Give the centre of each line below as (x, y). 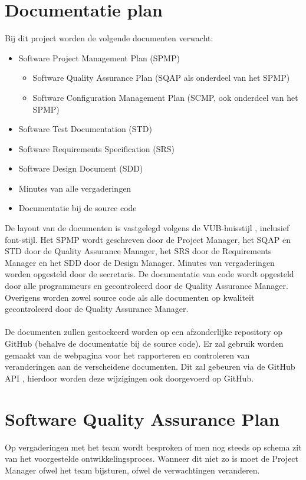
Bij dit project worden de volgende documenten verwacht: (109, 38)
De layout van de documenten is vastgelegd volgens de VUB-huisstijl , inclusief (147, 228)
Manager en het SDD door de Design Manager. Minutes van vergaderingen (140, 262)
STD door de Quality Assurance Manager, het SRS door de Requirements (138, 251)
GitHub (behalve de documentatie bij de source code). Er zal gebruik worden (144, 343)
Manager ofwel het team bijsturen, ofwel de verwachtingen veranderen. (132, 470)
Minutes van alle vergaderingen (75, 188)
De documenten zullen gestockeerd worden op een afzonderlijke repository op (144, 332)
